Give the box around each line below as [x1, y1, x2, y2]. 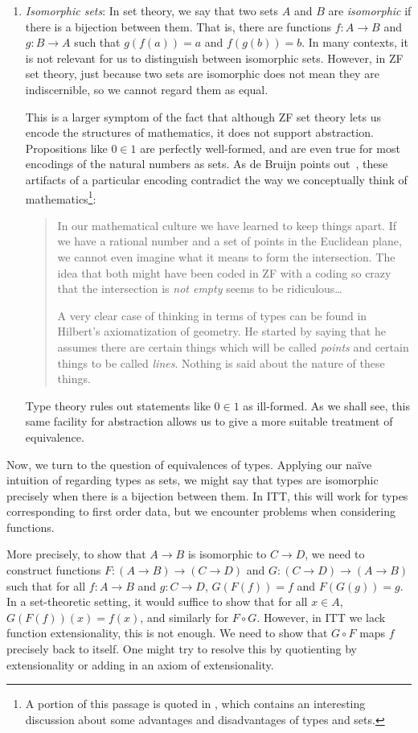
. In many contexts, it [301, 34, 408, 51]
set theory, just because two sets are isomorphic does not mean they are [25, 65, 379, 82]
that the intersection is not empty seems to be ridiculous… [57, 280, 342, 297]
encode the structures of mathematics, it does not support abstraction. [25, 124, 374, 141]
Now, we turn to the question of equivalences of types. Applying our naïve [6, 455, 372, 472]
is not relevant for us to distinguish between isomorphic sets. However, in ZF [25, 49, 404, 66]
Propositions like [25, 139, 108, 156]
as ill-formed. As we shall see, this [243, 397, 410, 414]
